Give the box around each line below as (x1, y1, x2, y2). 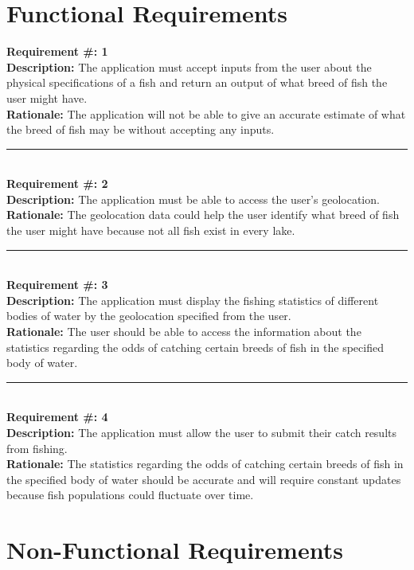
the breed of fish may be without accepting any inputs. (6, 121, 275, 138)
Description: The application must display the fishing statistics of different (6, 291, 379, 308)
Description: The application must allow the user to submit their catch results (6, 424, 397, 440)
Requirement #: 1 (6, 43, 108, 60)
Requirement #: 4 (6, 408, 108, 425)
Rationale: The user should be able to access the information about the (6, 323, 361, 340)
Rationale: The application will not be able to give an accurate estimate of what (6, 105, 406, 122)
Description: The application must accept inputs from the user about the (6, 58, 372, 75)
